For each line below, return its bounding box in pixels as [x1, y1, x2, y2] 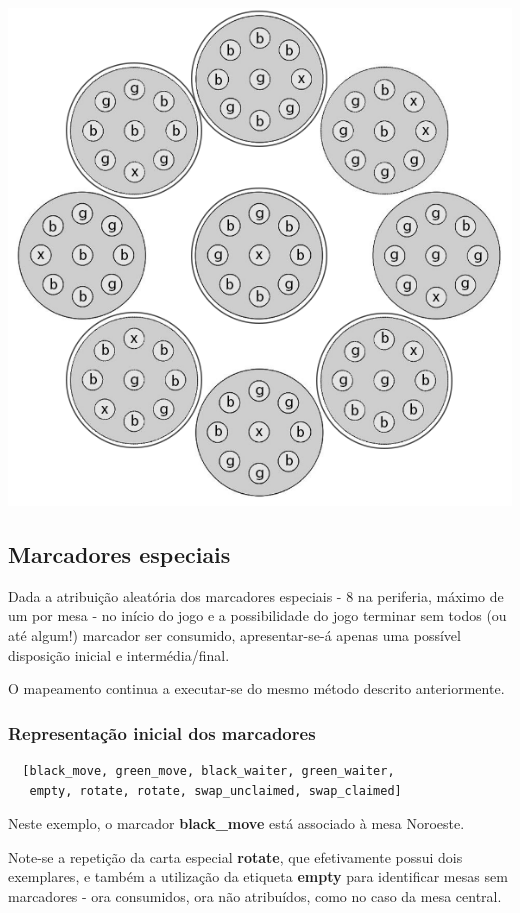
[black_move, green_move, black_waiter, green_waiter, [22, 763, 395, 778]
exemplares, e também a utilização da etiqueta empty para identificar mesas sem [8, 866, 508, 887]
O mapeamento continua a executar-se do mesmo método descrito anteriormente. [8, 678, 505, 699]
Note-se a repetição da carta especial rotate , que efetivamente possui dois [8, 846, 463, 867]
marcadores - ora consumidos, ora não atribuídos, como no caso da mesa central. [8, 885, 502, 906]
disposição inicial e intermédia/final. [8, 644, 230, 665]
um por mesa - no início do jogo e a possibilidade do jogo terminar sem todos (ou [8, 605, 507, 626]
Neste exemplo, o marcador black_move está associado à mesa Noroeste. [8, 813, 465, 834]
